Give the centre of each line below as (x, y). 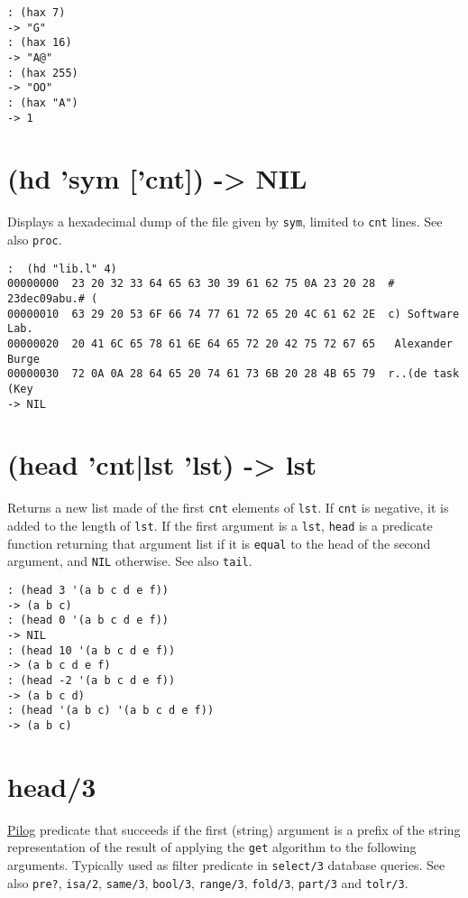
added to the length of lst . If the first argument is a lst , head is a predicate (220, 526)
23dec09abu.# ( (53, 299)
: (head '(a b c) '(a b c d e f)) (111, 711)
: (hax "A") (43, 102)
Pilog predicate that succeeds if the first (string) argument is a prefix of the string (234, 829)
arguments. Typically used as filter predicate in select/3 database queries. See (226, 864)
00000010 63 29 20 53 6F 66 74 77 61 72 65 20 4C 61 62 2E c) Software (234, 314)
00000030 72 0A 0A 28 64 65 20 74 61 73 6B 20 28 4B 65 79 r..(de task (234, 374)
